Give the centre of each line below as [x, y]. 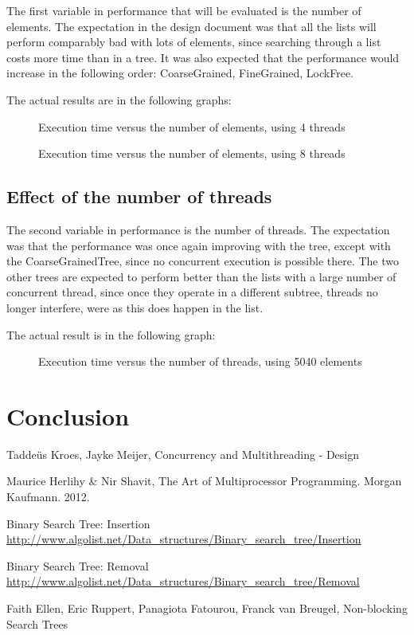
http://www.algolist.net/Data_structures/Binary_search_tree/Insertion [184, 539]
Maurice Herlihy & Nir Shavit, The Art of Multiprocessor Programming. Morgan [204, 481]
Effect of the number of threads [139, 196]
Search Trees [37, 623]
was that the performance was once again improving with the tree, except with [199, 245]
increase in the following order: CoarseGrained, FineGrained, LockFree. [180, 73]
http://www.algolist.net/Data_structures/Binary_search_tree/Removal [183, 581]
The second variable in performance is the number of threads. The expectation [198, 229]
